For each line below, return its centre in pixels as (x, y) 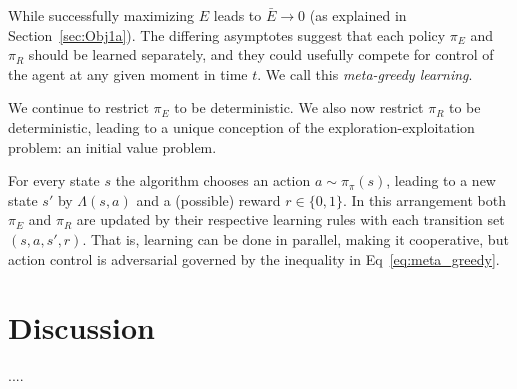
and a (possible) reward (208, 199)
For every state (54, 180)
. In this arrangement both (424, 199)
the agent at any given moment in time (128, 73)
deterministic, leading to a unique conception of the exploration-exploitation (241, 126)
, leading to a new (441, 180)
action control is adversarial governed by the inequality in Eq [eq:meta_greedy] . (254, 258)
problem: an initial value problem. (112, 146)
